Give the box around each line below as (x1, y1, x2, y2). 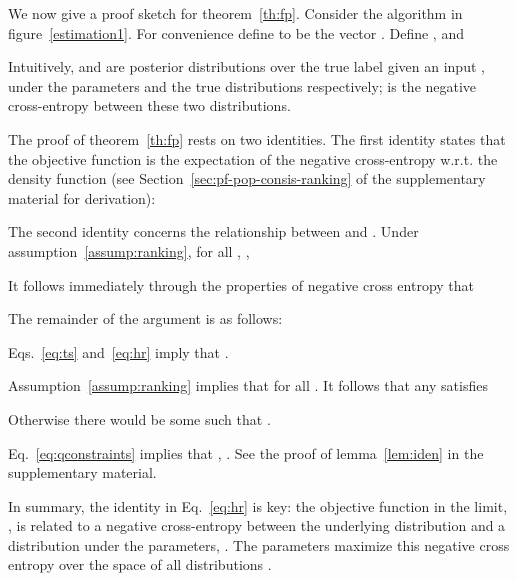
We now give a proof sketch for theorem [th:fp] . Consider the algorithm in (8, 3, 463, 23)
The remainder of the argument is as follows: (8, 308, 283, 329)
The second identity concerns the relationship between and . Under (8, 221, 419, 242)
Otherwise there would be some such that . (8, 408, 271, 429)
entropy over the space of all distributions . (8, 554, 272, 575)
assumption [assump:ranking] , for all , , (8, 240, 250, 261)
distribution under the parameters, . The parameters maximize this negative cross (8, 534, 510, 555)
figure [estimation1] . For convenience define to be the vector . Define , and (8, 22, 464, 43)
